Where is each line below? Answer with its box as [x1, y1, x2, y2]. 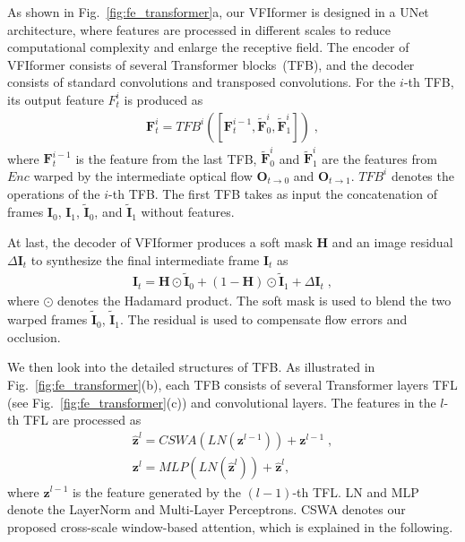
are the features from [322, 149, 437, 168]
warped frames [7, 310, 88, 329]
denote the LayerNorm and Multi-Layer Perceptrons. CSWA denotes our [7, 500, 406, 519]
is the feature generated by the [72, 482, 241, 501]
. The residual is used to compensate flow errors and [120, 310, 408, 329]
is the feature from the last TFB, [75, 149, 257, 168]
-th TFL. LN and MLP [292, 482, 419, 501]
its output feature [7, 90, 104, 108]
